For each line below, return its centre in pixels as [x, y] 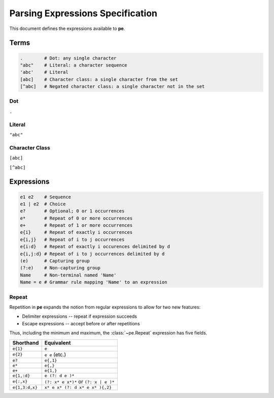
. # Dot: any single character [68, 58]
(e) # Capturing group [55, 261]
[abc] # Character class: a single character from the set [99, 79]
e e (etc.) [55, 354]
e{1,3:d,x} [25, 387]
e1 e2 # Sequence [45, 197]
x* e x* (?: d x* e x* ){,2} [78, 387]
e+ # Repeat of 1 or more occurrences [76, 225]
